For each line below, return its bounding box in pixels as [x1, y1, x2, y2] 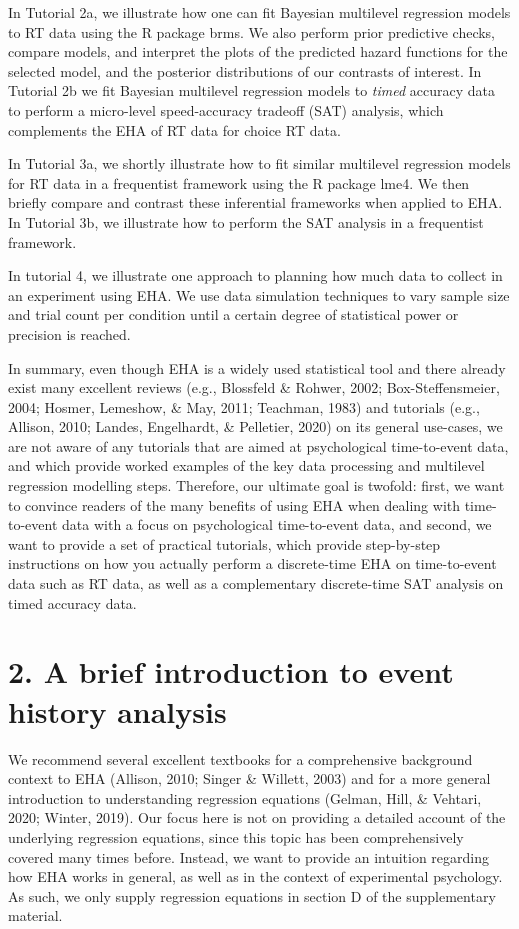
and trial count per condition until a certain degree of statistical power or [8, 304, 459, 325]
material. [8, 905, 63, 926]
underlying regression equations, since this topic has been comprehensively [8, 826, 464, 847]
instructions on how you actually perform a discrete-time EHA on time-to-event [8, 553, 497, 574]
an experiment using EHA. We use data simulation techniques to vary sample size [8, 284, 510, 305]
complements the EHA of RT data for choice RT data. [8, 119, 341, 140]
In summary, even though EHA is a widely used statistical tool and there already [8, 357, 506, 378]
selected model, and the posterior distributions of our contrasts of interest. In [8, 60, 482, 81]
